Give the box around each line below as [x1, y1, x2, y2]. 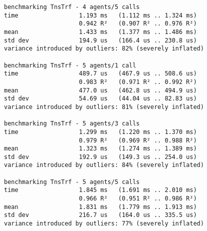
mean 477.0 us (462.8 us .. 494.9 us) [4, 86, 197, 94]
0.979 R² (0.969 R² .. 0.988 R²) [79, 136, 197, 144]
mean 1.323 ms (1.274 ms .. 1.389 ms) [4, 145, 197, 152]
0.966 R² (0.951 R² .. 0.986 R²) [79, 195, 197, 202]
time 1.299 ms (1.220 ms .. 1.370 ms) [4, 128, 197, 135]
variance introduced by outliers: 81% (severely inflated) [4, 103, 204, 110]
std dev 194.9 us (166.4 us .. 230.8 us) [4, 36, 197, 44]
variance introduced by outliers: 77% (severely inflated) [4, 220, 204, 227]
